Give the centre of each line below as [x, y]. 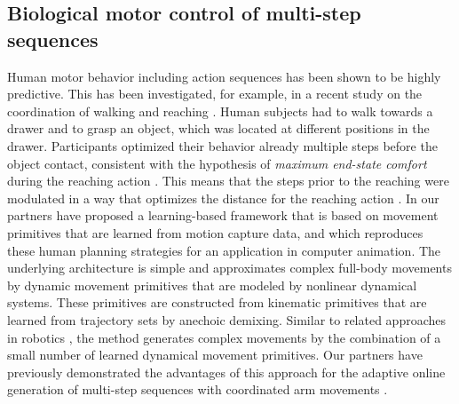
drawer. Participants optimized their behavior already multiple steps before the [222, 145]
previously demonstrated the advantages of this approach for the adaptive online [226, 372]
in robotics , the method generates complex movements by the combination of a [224, 337]
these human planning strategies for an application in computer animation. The [224, 250]
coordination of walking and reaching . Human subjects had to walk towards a [220, 111]
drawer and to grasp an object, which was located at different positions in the [218, 128]
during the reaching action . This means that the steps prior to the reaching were [228, 181]
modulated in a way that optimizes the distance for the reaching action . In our [223, 198]
